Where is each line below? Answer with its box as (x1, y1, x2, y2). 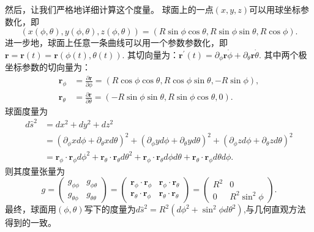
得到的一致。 (5, 216, 56, 229)
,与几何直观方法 (243, 203, 306, 215)
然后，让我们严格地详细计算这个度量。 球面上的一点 (5, 3, 214, 15)
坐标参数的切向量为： (5, 61, 91, 73)
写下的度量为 (84, 203, 136, 215)
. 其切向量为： (122, 48, 179, 61)
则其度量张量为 (5, 164, 65, 177)
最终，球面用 (5, 203, 56, 215)
